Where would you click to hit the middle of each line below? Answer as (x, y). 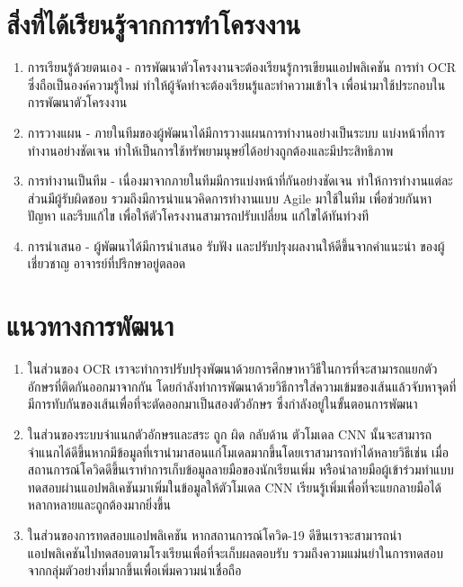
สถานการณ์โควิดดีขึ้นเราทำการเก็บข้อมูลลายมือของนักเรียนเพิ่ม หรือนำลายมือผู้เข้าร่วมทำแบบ (240, 470)
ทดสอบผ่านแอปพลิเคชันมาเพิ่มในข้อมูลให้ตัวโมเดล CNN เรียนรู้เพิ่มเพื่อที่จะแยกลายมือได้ (235, 487)
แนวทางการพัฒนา (90, 325)
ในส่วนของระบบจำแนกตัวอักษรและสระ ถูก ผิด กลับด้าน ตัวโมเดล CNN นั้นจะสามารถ (230, 433)
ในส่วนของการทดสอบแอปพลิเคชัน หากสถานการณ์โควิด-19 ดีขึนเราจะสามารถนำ (214, 534)
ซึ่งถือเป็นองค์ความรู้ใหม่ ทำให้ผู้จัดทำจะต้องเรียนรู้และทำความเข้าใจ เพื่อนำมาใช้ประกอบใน (236, 84)
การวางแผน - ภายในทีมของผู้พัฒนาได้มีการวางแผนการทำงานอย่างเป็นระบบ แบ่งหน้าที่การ (236, 132)
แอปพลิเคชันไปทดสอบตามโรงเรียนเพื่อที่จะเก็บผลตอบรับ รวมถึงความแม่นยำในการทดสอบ (235, 552)
